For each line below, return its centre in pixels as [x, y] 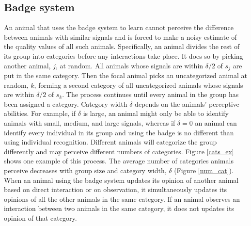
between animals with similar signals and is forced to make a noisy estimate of [120, 37]
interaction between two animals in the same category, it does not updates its [119, 208]
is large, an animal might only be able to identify [156, 113]
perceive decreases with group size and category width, [85, 170]
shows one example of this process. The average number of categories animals [119, 161]
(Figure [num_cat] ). [204, 170]
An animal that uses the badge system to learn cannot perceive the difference [119, 27]
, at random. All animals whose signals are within [129, 65]
